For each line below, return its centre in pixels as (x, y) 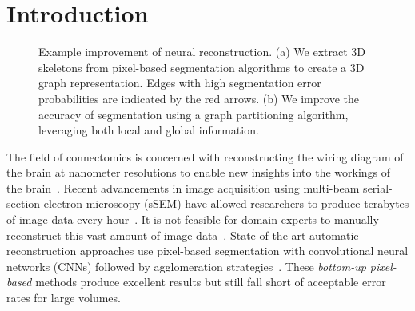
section (24, 203)
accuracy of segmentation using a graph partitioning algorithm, (194, 114)
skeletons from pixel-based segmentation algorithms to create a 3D (202, 67)
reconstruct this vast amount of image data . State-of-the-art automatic (183, 235)
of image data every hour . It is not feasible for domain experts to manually (193, 219)
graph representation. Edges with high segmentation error (180, 83)
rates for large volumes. (64, 298)
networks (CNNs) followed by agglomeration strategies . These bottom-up (186, 266)
